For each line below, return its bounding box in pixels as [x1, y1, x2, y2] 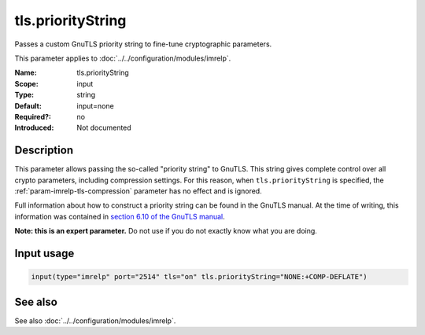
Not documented [76, 123, 131, 133]
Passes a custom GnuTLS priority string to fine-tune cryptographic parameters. [14, 39, 272, 49]
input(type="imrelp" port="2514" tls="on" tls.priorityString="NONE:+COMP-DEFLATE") [31, 272, 368, 282]
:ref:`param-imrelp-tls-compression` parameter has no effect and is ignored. [14, 186, 263, 196]
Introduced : [14, 123, 54, 133]
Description [14, 144, 74, 157]
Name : [14, 68, 37, 78]
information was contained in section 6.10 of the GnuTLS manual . [14, 212, 226, 221]
